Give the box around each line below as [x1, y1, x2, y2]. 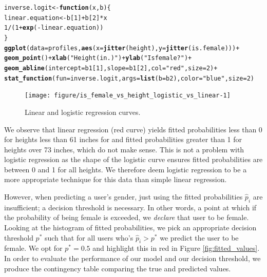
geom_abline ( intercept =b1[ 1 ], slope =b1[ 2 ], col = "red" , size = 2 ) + [4, 64, 218, 72]
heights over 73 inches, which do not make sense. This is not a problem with [4, 144, 244, 154]
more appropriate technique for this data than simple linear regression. [4, 174, 227, 185]
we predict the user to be [160, 232, 239, 243]
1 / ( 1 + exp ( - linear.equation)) [4, 24, 104, 32]
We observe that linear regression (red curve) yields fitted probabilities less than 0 [4, 124, 262, 134]
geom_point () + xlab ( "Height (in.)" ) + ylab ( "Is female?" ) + [4, 54, 192, 62]
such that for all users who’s [44, 232, 133, 243]
